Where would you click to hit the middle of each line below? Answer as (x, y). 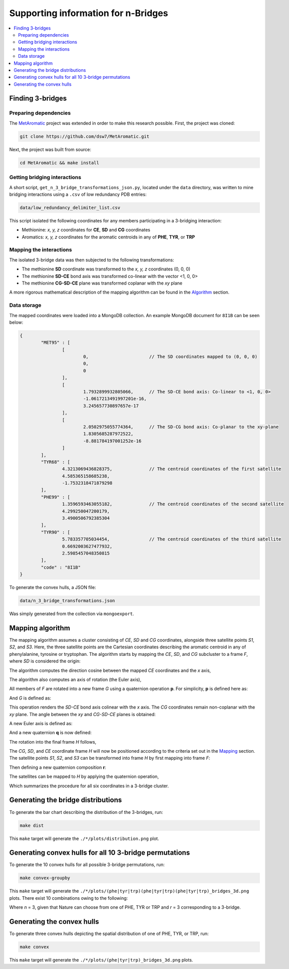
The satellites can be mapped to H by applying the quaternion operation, (84, 777)
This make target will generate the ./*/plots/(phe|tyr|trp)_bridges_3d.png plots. (101, 960)
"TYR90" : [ (55, 532)
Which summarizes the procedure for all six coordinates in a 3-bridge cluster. (89, 786)
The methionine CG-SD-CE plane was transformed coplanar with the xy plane (102, 283)
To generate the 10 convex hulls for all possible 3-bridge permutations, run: (87, 865)
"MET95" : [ (55, 343)
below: (16, 322)
